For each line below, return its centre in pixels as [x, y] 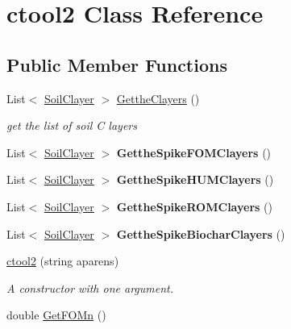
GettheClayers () [158, 98]
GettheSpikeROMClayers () [194, 206]
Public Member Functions [117, 64]
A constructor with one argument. [90, 287]
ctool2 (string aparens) [63, 261]
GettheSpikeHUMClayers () [195, 179]
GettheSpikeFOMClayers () [194, 152]
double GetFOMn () [56, 315]
